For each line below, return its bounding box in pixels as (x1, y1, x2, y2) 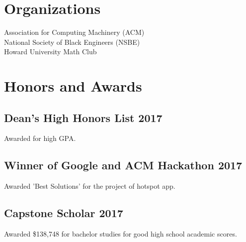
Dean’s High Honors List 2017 (4, 110, 163, 125)
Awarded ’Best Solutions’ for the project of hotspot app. (4, 181, 175, 191)
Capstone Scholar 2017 (4, 205, 123, 221)
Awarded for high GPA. (4, 133, 76, 143)
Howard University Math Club (4, 46, 97, 57)
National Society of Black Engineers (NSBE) (4, 36, 140, 47)
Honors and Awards (4, 76, 142, 96)
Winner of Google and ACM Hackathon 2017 (4, 157, 243, 173)
